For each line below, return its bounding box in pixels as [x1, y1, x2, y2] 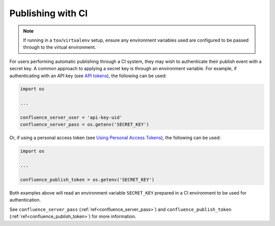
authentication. [9, 197, 41, 203]
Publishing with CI [9, 8, 88, 19]
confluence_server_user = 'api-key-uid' [20, 115, 122, 120]
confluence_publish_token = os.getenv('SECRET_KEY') [20, 177, 155, 182]
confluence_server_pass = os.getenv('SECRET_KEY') [20, 122, 150, 127]
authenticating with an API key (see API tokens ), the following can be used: [9, 73, 167, 79]
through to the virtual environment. [23, 44, 96, 50]
